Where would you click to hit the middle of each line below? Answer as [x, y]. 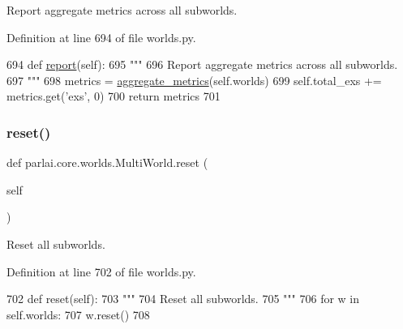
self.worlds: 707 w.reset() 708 [78, 314]
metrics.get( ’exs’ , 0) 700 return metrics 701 [114, 96]
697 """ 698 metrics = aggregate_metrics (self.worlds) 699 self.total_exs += [194, 80]
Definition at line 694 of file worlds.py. [101, 37]
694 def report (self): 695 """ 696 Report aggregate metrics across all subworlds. [202, 64]
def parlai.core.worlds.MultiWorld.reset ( [107, 162]
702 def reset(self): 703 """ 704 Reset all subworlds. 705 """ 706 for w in [183, 299]
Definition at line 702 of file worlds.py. [101, 271]
